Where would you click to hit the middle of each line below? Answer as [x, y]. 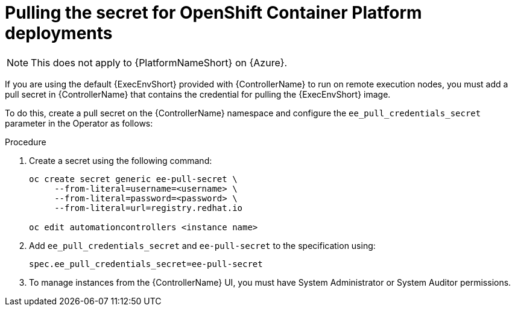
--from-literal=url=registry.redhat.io [149, 208]
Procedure [26, 142]
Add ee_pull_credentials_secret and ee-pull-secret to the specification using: [202, 245]
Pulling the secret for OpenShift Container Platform [213, 13]
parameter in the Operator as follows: [79, 123]
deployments [59, 33]
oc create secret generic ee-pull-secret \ [133, 179]
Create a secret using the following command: [121, 160]
